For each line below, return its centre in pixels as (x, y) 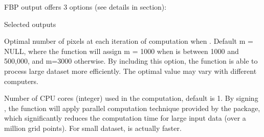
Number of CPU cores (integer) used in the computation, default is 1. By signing (131, 98)
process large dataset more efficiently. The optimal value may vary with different (130, 71)
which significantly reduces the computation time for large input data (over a (125, 118)
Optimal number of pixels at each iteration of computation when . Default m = (129, 41)
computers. (21, 81)
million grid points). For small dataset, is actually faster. (93, 128)
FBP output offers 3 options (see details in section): (85, 7)
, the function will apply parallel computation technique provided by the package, (132, 108)
